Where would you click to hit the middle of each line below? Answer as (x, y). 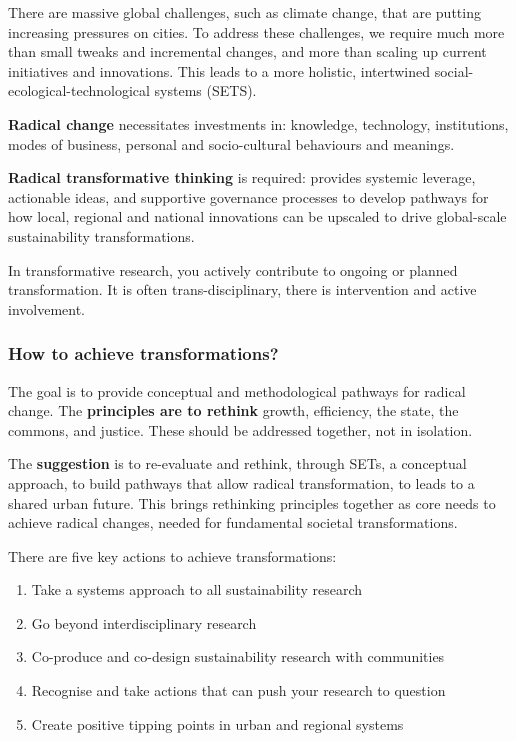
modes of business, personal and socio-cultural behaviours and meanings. (231, 143)
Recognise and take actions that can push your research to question (238, 690)
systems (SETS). (205, 90)
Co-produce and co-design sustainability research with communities (238, 656)
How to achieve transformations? (143, 353)
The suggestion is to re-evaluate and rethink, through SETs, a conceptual (237, 463)
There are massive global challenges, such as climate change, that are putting (244, 12)
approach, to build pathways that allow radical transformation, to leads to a (241, 482)
